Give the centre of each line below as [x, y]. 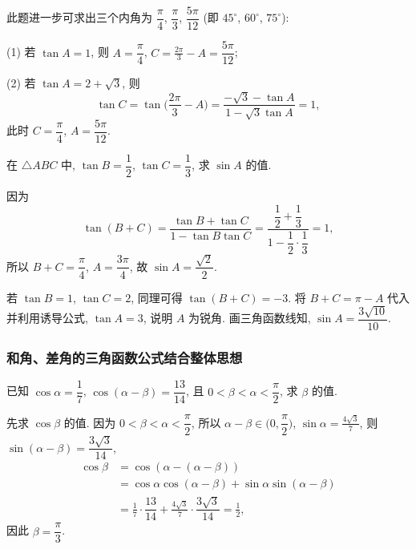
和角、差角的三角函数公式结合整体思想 [125, 357]
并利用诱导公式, [47, 318]
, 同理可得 [157, 297]
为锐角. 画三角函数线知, [250, 318]
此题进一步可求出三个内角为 [79, 17]
